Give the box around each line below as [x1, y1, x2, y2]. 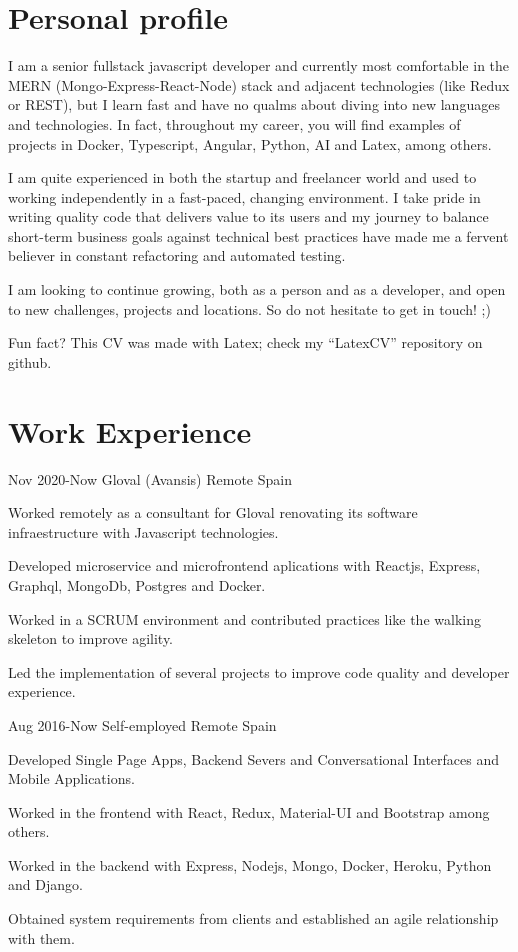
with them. [8, 927, 75, 948]
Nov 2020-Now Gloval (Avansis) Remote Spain [8, 468, 292, 489]
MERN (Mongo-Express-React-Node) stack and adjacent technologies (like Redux [8, 74, 510, 95]
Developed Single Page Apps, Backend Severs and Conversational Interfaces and [8, 748, 499, 769]
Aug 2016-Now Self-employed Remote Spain [8, 714, 277, 735]
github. [8, 351, 52, 372]
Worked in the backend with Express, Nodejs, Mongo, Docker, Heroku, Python [8, 854, 492, 875]
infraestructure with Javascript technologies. [8, 521, 279, 542]
